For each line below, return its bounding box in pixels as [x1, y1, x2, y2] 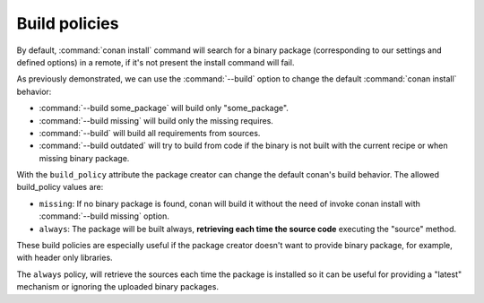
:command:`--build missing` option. [39, 211, 170, 221]
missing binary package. [39, 152, 130, 163]
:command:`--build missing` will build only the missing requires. [39, 115, 273, 126]
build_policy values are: [16, 182, 104, 193]
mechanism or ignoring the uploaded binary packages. [16, 281, 220, 292]
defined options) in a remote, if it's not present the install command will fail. [16, 56, 295, 67]
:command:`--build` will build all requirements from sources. [39, 127, 261, 138]
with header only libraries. [16, 252, 113, 264]
